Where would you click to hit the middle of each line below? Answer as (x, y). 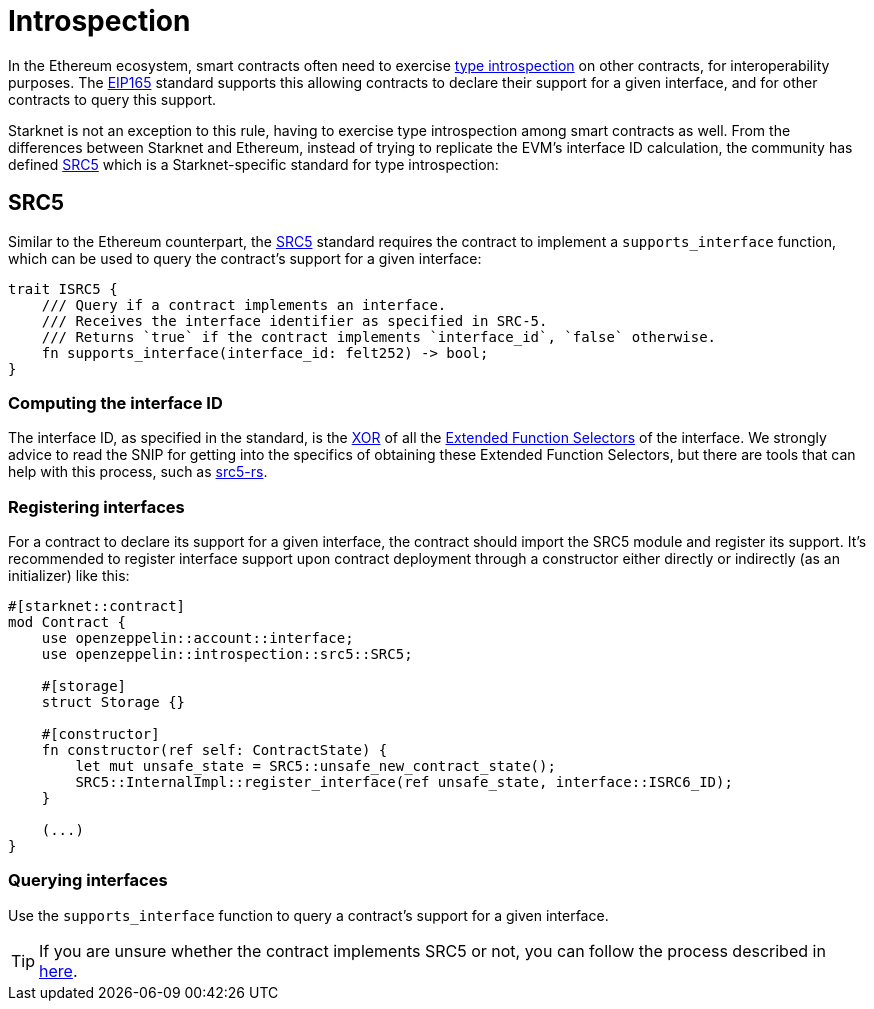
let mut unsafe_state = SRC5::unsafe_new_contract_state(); (315, 766)
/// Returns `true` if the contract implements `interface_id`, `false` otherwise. (379, 336)
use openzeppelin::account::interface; (197, 638)
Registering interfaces (96, 506)
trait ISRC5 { (63, 288)
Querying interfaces (88, 880)
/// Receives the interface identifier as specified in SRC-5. (294, 320)
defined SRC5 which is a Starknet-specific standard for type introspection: (253, 164)
